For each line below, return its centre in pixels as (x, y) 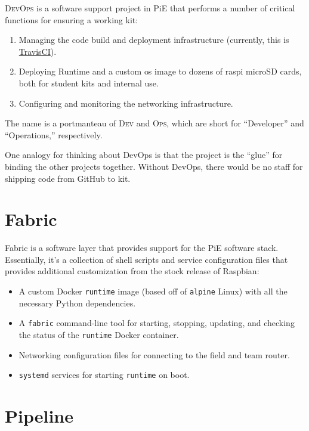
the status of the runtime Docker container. (99, 334)
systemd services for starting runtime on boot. (104, 375)
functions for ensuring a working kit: (72, 19)
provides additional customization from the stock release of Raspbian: (132, 271)
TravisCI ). (38, 51)
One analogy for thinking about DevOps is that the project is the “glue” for (144, 155)
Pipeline (39, 416)
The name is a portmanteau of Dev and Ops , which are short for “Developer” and (154, 123)
